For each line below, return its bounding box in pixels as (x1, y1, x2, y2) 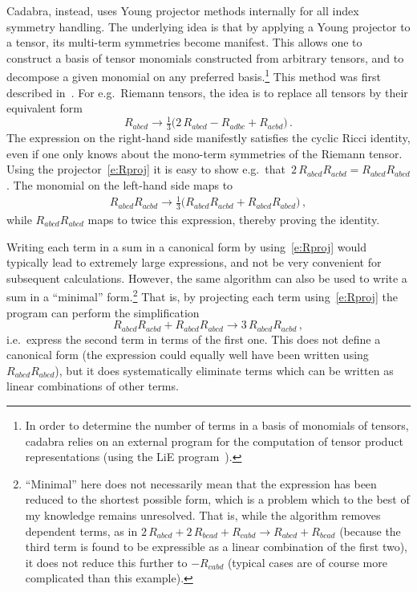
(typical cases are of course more (227, 553, 387, 570)
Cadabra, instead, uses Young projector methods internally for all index (6, 2, 359, 18)
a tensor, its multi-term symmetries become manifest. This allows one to (6, 34, 362, 51)
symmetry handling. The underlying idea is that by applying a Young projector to (6, 18, 411, 35)
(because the (339, 522, 401, 539)
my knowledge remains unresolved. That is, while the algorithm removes (25, 506, 381, 523)
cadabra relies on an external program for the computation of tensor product (25, 432, 403, 449)
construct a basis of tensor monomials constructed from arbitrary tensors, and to (6, 49, 404, 66)
